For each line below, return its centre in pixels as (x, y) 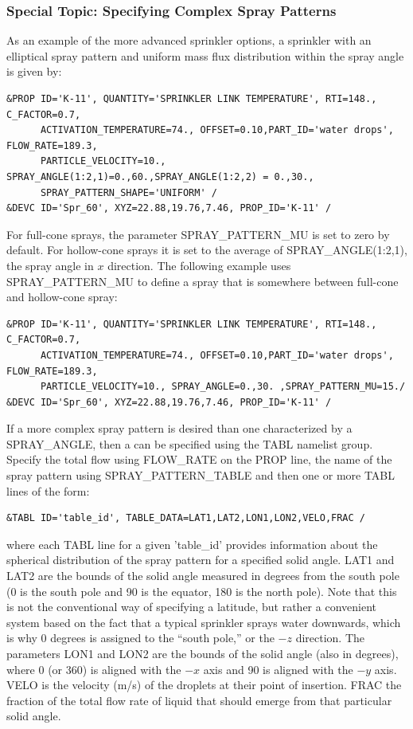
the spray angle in (50, 265)
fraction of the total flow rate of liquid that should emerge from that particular (199, 700)
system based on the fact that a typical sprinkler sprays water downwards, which (204, 622)
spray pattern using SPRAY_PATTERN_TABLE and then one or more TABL (201, 475)
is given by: (34, 71)
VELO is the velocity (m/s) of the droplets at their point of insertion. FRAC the (204, 685)
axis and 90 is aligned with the (278, 669)
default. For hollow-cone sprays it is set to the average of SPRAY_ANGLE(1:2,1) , (207, 250)
